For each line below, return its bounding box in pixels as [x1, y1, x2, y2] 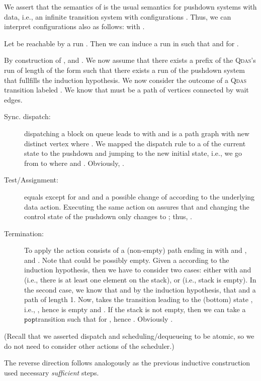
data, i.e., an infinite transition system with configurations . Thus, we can [4, 11, 231, 22]
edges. [4, 94, 23, 105]
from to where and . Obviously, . [24, 157, 124, 168]
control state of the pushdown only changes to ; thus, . [24, 211, 193, 222]
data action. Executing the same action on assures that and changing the [24, 201, 249, 212]
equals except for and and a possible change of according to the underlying [24, 191, 255, 202]
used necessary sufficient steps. [4, 367, 99, 377]
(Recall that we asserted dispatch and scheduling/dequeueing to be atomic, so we [4, 331, 254, 341]
